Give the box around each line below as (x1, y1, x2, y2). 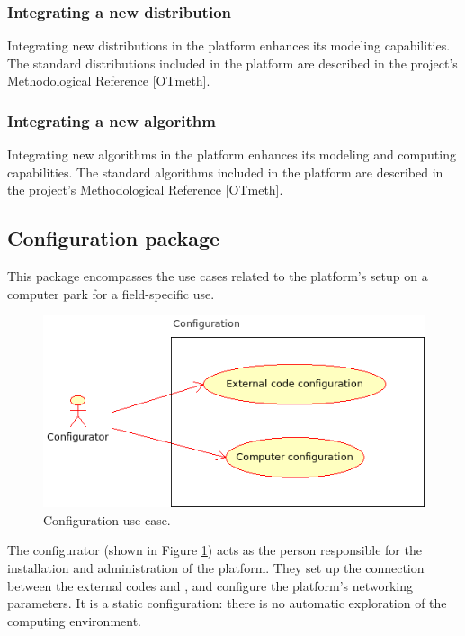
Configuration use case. (43, 510, 171, 529)
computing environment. (7, 611, 142, 630)
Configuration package (7, 224, 220, 252)
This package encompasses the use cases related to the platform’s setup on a (7, 267, 428, 286)
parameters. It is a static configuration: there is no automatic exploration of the (7, 594, 447, 613)
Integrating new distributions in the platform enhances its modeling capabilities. (7, 36, 451, 55)
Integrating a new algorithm (7, 109, 216, 132)
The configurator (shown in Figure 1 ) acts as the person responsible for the (7, 541, 422, 559)
